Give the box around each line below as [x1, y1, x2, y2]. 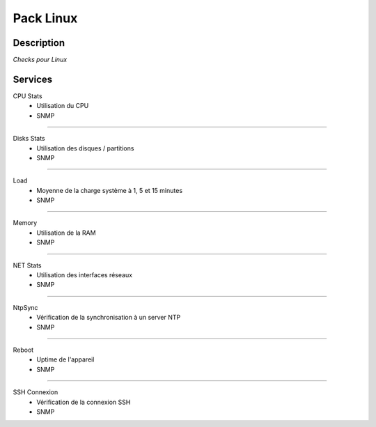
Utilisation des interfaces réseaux [36, 271, 132, 279]
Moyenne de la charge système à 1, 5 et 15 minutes [36, 186, 183, 194]
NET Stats [13, 261, 42, 270]
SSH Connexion [13, 388, 58, 396]
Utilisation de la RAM [36, 228, 97, 237]
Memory [13, 219, 38, 227]
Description [13, 37, 65, 49]
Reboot [13, 346, 34, 354]
